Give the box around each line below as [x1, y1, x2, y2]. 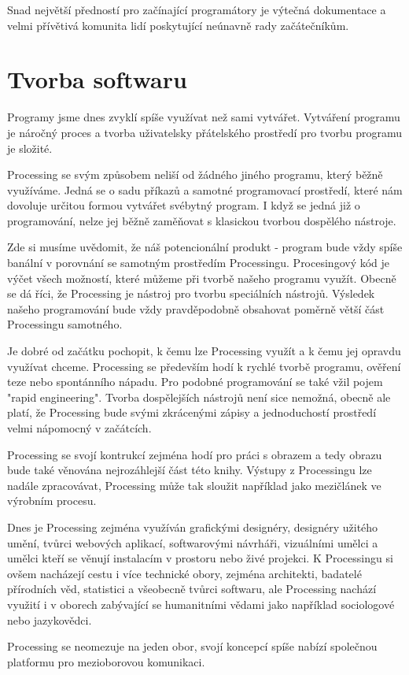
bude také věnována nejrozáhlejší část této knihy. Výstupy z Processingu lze [7, 462, 372, 478]
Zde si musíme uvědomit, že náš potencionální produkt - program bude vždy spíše [7, 239, 403, 255]
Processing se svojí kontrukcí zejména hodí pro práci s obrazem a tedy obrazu [7, 446, 382, 462]
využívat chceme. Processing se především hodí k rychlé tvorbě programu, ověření [7, 358, 401, 374]
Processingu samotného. [7, 316, 123, 332]
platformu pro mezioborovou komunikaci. [7, 653, 205, 669]
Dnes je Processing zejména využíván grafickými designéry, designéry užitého [7, 518, 378, 535]
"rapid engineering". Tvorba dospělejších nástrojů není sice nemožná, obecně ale [7, 388, 391, 405]
